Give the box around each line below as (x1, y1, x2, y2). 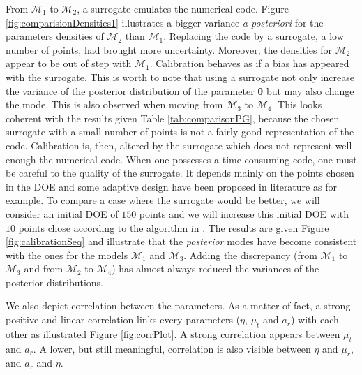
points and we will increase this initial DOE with (139, 206, 349, 221)
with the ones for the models (6, 247, 128, 262)
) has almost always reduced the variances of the (112, 261, 319, 276)
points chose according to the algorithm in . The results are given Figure (18, 220, 329, 235)
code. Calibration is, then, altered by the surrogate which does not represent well (6, 138, 352, 152)
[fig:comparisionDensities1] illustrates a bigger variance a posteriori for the (6, 15, 324, 29)
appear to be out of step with (6, 56, 132, 71)
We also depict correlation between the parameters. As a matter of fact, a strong (6, 298, 351, 313)
